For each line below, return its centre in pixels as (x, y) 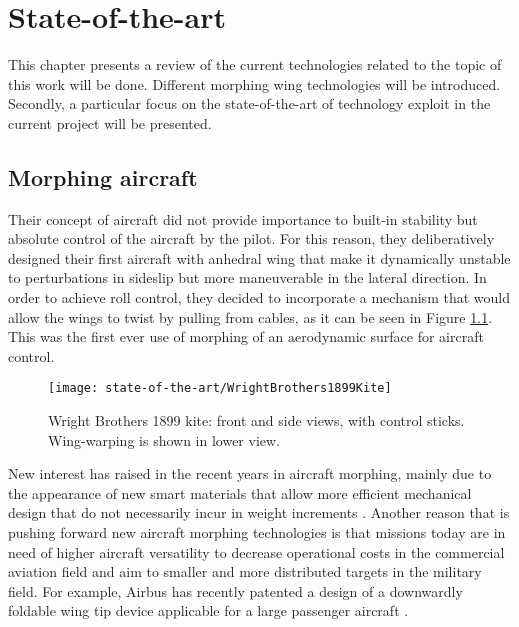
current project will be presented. (110, 122)
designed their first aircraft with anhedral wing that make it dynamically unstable (259, 257)
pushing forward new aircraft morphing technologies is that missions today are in (257, 532)
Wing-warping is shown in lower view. (164, 439)
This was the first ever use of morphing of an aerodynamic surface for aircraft (246, 336)
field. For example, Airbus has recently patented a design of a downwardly (235, 590)
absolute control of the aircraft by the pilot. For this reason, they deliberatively (251, 238)
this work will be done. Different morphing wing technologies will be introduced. (254, 83)
